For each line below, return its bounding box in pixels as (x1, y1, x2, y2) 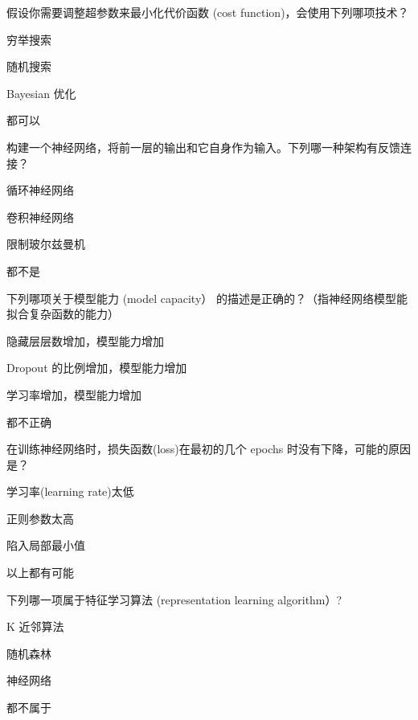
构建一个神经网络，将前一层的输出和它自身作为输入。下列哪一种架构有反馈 (6, 138, 400, 155)
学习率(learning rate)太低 (6, 483, 134, 500)
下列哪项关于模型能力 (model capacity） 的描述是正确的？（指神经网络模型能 (6, 289, 408, 306)
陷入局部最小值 (6, 537, 85, 554)
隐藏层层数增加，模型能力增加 (6, 332, 164, 349)
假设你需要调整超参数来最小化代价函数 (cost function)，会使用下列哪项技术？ (6, 4, 409, 20)
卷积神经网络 (6, 208, 74, 225)
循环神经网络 (6, 182, 74, 198)
